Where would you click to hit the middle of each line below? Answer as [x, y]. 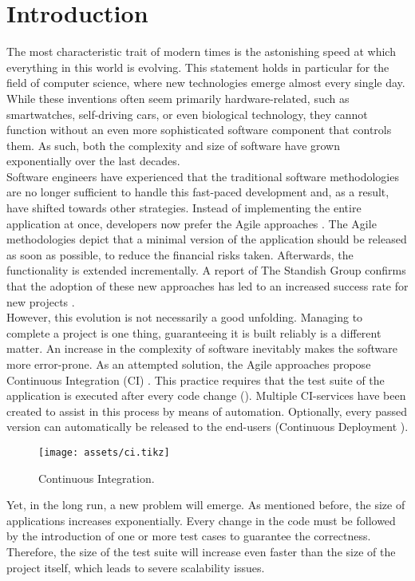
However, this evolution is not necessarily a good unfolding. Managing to [185, 317]
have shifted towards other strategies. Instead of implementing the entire [184, 208]
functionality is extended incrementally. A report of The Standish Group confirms [206, 270]
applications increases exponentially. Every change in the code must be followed [201, 520]
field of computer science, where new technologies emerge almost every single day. [206, 83]
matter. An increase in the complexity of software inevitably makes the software [202, 348]
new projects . [41, 301]
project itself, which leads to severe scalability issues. [136, 567]
